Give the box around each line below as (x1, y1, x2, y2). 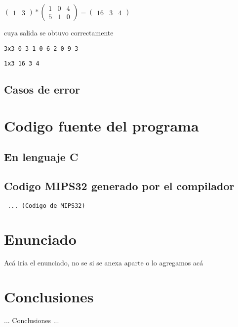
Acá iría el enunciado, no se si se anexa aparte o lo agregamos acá (4, 257, 203, 267)
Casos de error (4, 82, 80, 97)
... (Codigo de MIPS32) (7, 202, 85, 210)
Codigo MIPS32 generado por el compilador (4, 178, 235, 194)
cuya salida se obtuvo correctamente (4, 28, 114, 37)
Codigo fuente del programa (4, 115, 199, 135)
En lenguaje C (4, 149, 79, 164)
